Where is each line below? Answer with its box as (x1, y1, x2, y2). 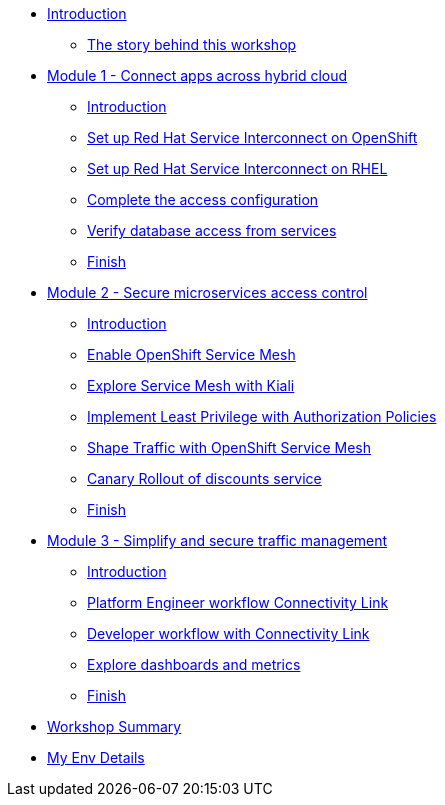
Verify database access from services (87, 222, 337, 239)
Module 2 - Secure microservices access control (47, 284, 368, 301)
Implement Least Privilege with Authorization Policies (87, 408, 437, 425)
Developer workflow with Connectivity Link (87, 625, 370, 642)
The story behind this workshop (87, 36, 297, 53)
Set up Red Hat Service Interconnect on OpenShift (87, 129, 418, 146)
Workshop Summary (47, 718, 182, 735)
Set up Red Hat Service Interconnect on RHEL (87, 160, 388, 177)
